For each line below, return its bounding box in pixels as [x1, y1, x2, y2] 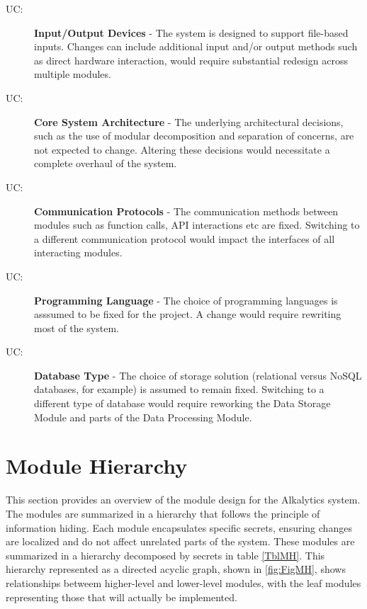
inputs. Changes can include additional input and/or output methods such [34, 39, 358, 54]
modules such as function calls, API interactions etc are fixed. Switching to [34, 217, 360, 232]
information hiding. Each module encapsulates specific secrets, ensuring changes [6, 520, 352, 535]
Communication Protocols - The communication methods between [34, 203, 339, 218]
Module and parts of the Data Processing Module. [34, 409, 252, 424]
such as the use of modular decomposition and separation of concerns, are [34, 128, 354, 143]
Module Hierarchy [6, 451, 188, 480]
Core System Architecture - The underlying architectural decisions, [34, 114, 344, 129]
